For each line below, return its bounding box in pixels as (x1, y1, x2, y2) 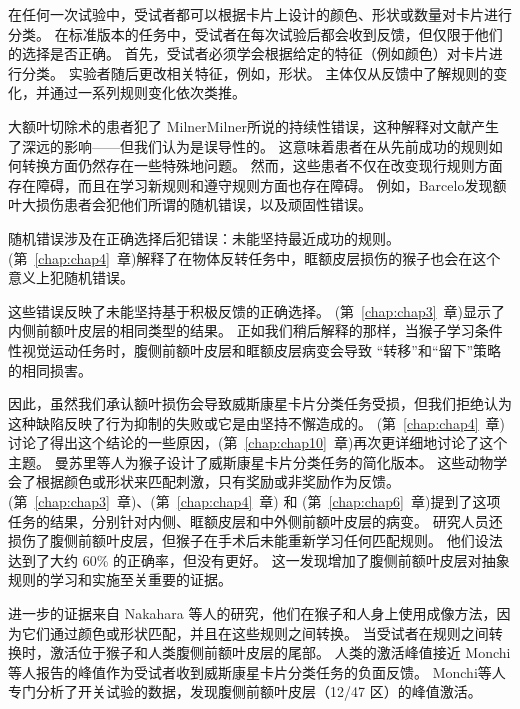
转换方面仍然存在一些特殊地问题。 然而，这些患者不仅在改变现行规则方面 (21, 155, 503, 176)
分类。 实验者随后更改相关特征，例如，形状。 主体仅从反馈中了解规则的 (21, 62, 494, 83)
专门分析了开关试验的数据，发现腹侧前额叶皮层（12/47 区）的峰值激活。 (8, 681, 482, 702)
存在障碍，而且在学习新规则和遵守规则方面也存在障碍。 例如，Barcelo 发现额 (8, 174, 507, 195)
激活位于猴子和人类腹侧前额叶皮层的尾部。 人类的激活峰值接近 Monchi (49, 642, 511, 663)
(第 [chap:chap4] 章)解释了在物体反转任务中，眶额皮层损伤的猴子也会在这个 (8, 247, 501, 268)
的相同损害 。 (8, 359, 92, 380)
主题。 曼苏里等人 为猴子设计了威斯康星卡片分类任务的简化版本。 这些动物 (8, 451, 494, 472)
